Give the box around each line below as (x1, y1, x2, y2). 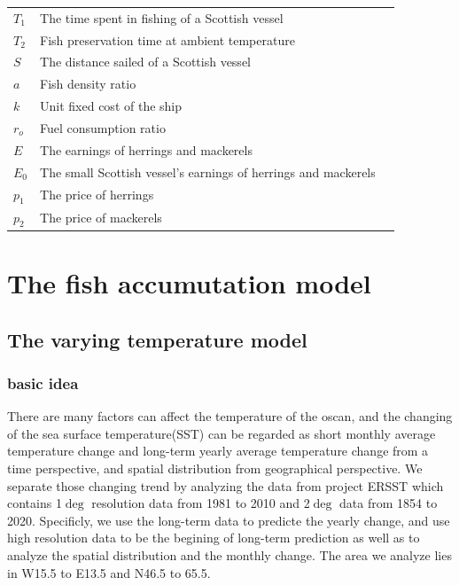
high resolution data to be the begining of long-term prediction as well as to (7, 528, 420, 547)
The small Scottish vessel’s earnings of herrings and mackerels (40, 162, 376, 181)
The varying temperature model (7, 325, 307, 353)
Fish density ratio (40, 74, 136, 93)
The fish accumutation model (7, 265, 371, 301)
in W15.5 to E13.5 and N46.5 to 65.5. (7, 563, 211, 581)
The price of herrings (40, 185, 154, 204)
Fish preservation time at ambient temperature (40, 30, 295, 49)
